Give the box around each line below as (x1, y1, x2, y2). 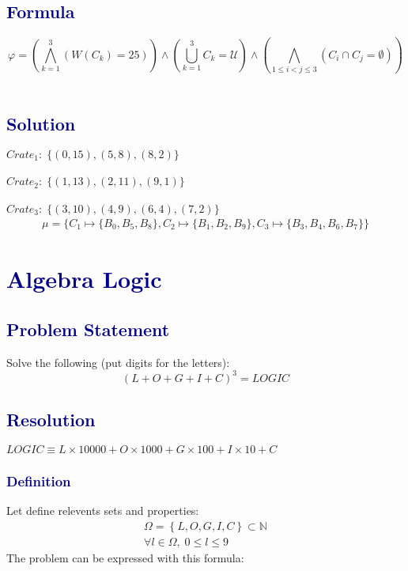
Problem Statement (6, 316, 170, 341)
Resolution (6, 407, 96, 431)
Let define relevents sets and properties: (6, 502, 199, 519)
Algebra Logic (6, 263, 162, 295)
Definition (6, 471, 71, 490)
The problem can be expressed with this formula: (6, 549, 244, 565)
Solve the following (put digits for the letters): (6, 354, 230, 370)
